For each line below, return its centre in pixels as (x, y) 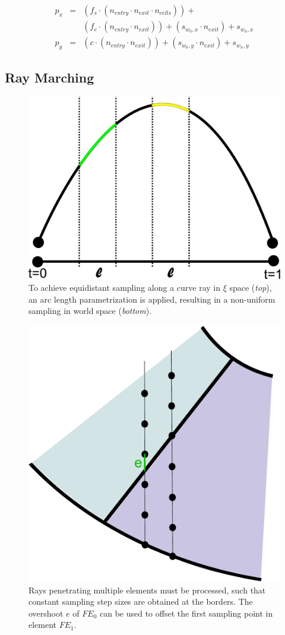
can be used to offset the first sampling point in (186, 613)
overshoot (46, 613)
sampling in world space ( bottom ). (90, 311)
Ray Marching (50, 77)
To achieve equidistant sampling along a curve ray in (125, 287)
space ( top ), (251, 287)
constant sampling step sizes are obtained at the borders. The (141, 601)
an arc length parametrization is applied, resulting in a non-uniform (152, 299)
